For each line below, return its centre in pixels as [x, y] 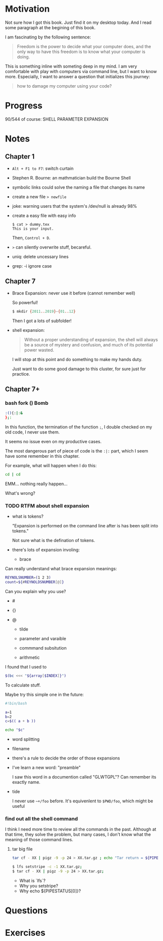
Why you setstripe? [39, 886]
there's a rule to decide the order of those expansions [66, 758]
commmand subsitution [43, 648]
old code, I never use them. [32, 432]
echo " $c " [15, 730]
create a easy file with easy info [44, 216]
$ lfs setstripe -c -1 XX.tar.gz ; [47, 867]
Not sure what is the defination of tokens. [54, 541]
